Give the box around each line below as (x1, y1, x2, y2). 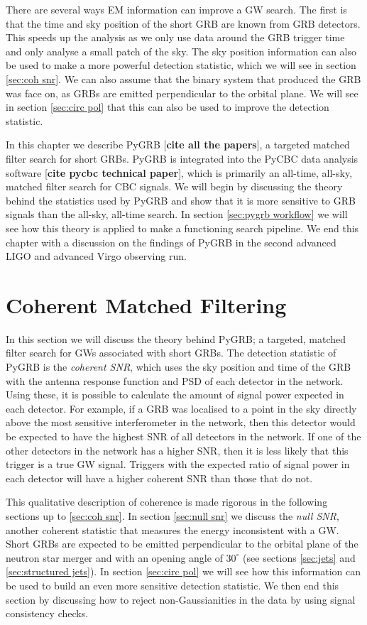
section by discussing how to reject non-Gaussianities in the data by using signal (6, 592, 356, 607)
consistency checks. (6, 606, 89, 621)
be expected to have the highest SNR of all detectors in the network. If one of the (6, 428, 361, 443)
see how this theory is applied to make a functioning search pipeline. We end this (6, 220, 359, 235)
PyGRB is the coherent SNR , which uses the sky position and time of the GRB (6, 359, 351, 374)
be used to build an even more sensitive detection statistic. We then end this (6, 577, 339, 592)
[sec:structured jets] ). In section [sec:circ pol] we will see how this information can (6, 564, 361, 579)
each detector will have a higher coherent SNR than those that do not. (6, 470, 313, 485)
